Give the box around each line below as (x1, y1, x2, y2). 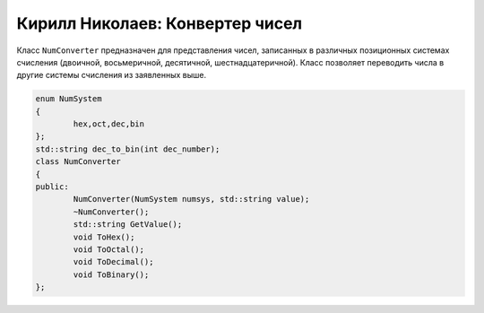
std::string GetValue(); (73, 220, 183, 230)
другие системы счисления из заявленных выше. (16, 70, 206, 81)
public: (35, 182, 69, 192)
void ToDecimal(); (73, 256, 154, 267)
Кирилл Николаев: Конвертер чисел (16, 13, 303, 33)
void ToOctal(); (73, 245, 145, 255)
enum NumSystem (35, 94, 102, 104)
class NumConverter (35, 157, 121, 167)
